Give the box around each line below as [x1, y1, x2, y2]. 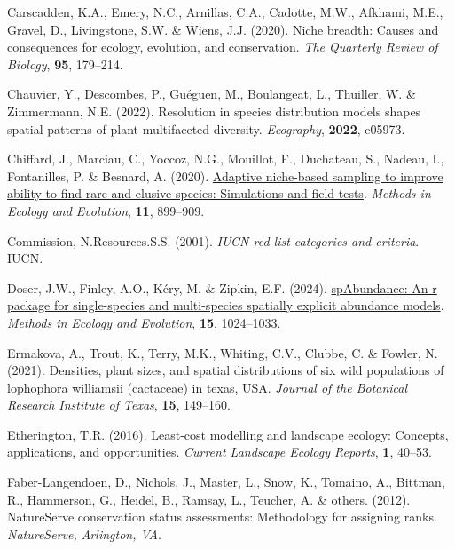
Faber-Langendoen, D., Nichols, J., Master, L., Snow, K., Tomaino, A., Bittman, [7, 473, 445, 491]
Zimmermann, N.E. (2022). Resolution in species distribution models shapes [7, 101, 421, 120]
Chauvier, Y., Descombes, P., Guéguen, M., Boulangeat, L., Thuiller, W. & [7, 84, 416, 103]
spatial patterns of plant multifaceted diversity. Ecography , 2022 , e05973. [7, 119, 405, 138]
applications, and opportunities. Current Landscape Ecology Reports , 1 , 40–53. [7, 442, 432, 461]
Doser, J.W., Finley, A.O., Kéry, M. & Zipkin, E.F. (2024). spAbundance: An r [7, 278, 437, 297]
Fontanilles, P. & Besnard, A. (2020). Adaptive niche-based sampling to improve [7, 166, 443, 185]
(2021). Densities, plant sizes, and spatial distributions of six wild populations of [7, 361, 444, 379]
